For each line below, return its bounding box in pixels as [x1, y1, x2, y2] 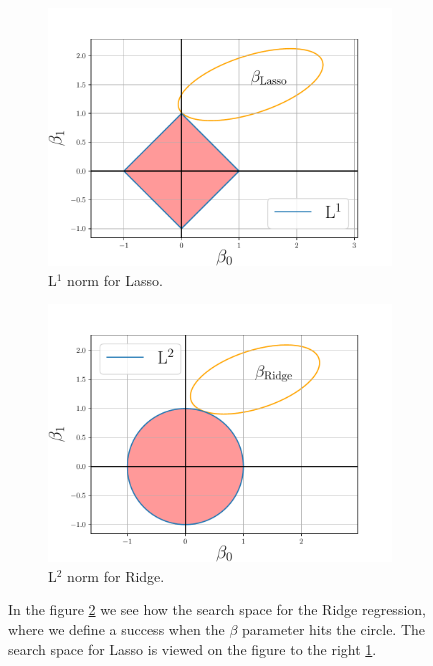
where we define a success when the [8, 618, 225, 639]
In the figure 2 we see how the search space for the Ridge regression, [8, 599, 426, 620]
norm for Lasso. [67, 269, 163, 290]
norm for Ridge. [67, 565, 165, 586]
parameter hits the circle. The [242, 618, 426, 639]
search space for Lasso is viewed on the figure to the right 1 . [8, 638, 377, 659]
